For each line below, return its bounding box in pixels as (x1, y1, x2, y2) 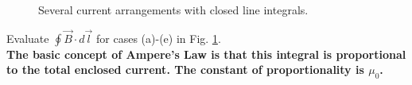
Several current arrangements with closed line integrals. (38, 2, 309, 17)
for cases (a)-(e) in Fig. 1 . (96, 29, 221, 46)
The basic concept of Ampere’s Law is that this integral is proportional (6, 45, 406, 62)
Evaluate (6, 29, 49, 46)
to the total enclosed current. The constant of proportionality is (6, 61, 364, 78)
